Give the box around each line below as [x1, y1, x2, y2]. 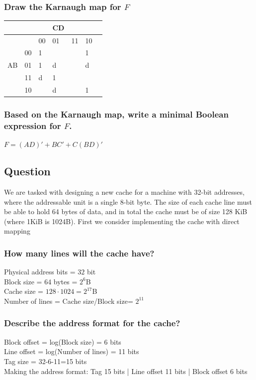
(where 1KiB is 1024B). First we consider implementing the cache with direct [4, 216, 240, 226]
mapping [4, 226, 30, 236]
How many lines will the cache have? [4, 247, 155, 259]
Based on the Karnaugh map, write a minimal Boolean [4, 108, 229, 120]
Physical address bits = [4, 266, 76, 277]
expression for [4, 119, 61, 131]
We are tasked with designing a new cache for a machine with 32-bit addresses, [4, 186, 245, 197]
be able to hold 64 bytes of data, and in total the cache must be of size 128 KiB [4, 206, 248, 217]
